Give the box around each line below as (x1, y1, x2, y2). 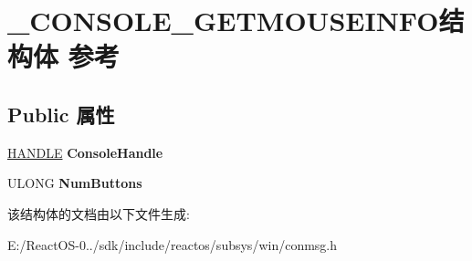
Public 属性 (7, 99, 115, 128)
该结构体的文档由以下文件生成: (7, 204, 190, 223)
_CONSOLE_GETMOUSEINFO (7, 2, 439, 39)
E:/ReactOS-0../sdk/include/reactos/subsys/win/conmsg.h (7, 235, 338, 254)
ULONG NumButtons (7, 173, 142, 193)
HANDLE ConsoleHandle (7, 142, 163, 162)
